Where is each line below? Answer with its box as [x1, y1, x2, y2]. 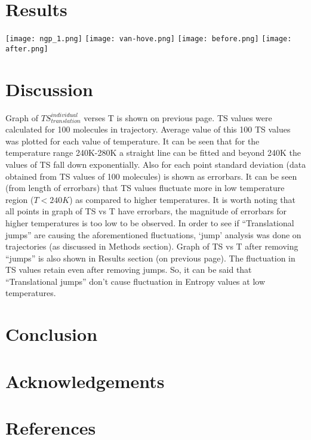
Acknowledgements [5, 368, 165, 393]
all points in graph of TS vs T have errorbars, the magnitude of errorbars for [5, 205, 287, 217]
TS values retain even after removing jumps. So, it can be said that [5, 263, 252, 276]
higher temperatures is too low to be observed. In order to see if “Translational [5, 216, 294, 229]
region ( [5, 193, 34, 205]
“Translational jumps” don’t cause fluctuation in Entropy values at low [5, 275, 266, 287]
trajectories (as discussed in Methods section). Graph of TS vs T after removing [5, 240, 298, 253]
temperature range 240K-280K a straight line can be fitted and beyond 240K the [5, 146, 301, 159]
